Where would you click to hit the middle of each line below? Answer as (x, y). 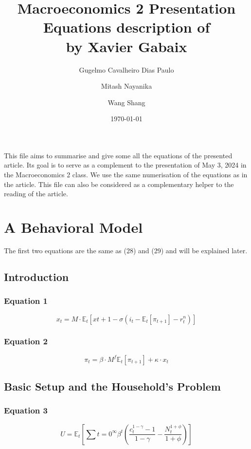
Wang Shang (126, 102)
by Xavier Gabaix (126, 46)
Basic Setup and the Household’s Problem (112, 386)
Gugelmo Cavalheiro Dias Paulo (126, 69)
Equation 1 (26, 301)
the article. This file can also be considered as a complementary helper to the (119, 184)
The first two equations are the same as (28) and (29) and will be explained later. (126, 250)
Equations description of (126, 27)
